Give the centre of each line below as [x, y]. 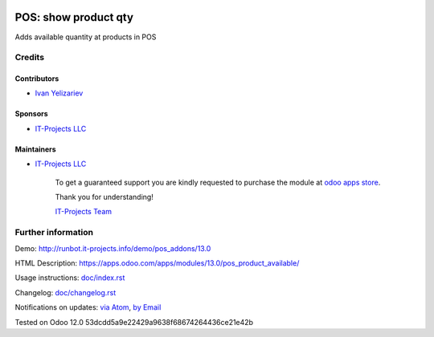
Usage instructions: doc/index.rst [70, 278]
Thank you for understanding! [104, 197]
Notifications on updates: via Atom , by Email [88, 307]
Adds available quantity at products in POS [86, 37]
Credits [29, 58]
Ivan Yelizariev [59, 93]
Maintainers [35, 149]
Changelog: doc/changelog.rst [66, 292]
